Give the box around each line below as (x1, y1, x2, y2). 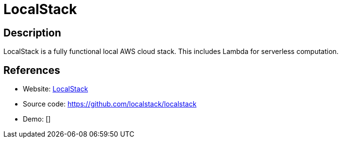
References (3, 64, 60, 76)
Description (3, 26, 61, 39)
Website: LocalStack (23, 85, 88, 93)
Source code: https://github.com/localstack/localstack (23, 100, 197, 108)
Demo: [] (23, 115, 51, 124)
